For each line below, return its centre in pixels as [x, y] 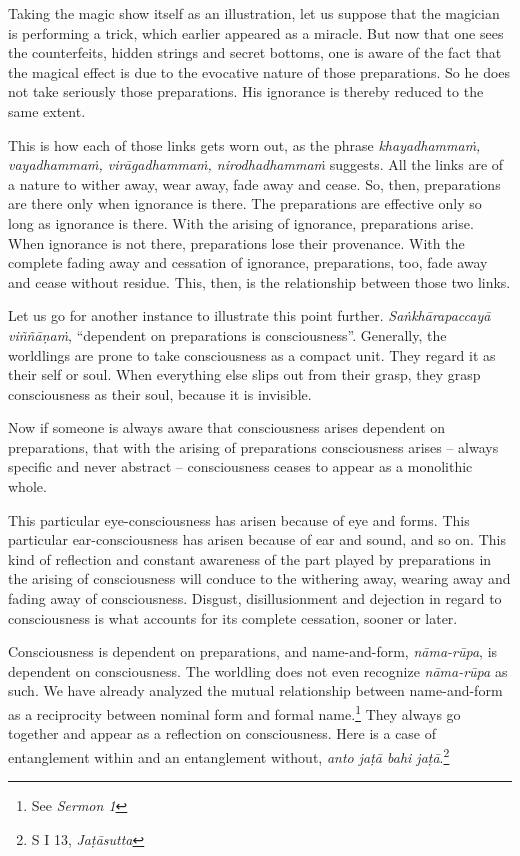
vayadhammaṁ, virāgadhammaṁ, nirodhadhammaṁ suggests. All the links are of [256, 164]
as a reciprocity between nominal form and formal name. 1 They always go [234, 712]
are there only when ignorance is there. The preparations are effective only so [245, 203]
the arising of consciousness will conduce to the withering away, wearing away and [259, 578]
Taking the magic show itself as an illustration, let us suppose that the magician [254, 13]
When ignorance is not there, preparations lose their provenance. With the [236, 242]
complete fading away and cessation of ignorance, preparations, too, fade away [248, 262]
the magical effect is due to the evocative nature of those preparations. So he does [259, 71]
